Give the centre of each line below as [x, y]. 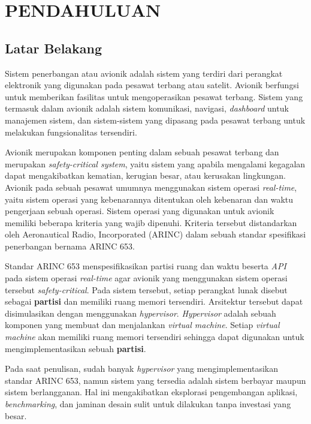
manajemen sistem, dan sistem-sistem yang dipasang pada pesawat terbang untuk [155, 120]
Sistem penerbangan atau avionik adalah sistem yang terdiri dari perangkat [144, 73]
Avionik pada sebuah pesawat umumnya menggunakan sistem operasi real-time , [151, 187]
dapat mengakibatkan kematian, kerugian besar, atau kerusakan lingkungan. [145, 175]
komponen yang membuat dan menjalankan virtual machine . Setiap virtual [142, 325]
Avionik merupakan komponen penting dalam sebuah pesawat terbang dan [142, 152]
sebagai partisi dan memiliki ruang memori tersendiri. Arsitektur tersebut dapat [154, 301]
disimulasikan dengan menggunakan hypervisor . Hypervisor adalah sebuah [141, 313]
